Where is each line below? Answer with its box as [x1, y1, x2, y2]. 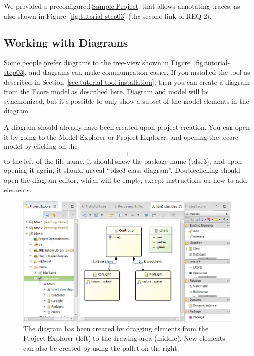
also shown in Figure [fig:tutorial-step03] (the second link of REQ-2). [4, 10, 212, 21]
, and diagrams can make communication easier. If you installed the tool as [24, 67, 250, 77]
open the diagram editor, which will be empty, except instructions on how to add [4, 174, 247, 185]
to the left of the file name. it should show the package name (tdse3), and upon [4, 155, 242, 166]
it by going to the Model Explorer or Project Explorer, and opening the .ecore [4, 131, 238, 142]
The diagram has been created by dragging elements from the [23, 323, 208, 333]
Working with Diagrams [4, 34, 128, 49]
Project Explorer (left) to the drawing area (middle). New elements [23, 332, 225, 343]
